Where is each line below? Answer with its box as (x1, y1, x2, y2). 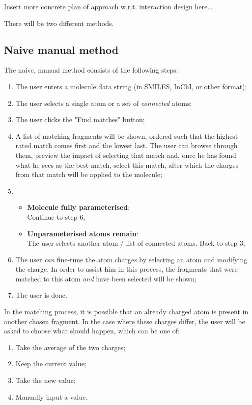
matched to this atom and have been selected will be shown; (15, 273, 196, 283)
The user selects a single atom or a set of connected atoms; (15, 98, 192, 108)
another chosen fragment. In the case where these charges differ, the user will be (4, 316, 245, 326)
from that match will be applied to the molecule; (15, 169, 163, 179)
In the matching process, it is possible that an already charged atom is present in (4, 306, 249, 317)
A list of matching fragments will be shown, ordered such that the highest (15, 130, 238, 141)
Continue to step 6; (27, 211, 85, 222)
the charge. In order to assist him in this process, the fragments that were (15, 264, 238, 274)
